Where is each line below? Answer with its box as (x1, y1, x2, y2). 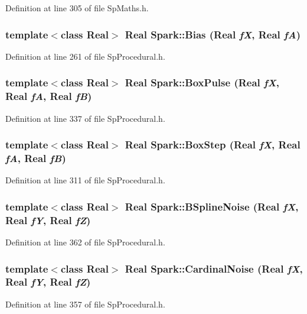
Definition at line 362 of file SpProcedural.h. (5, 236, 165, 248)
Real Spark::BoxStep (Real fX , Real (125, 137, 301, 152)
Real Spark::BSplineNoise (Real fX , (125, 199, 299, 213)
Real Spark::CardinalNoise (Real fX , (125, 261, 303, 276)
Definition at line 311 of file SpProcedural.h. (5, 174, 165, 186)
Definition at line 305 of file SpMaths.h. (5, 2, 149, 14)
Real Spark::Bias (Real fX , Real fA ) (125, 27, 301, 41)
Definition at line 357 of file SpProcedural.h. (5, 297, 165, 310)
